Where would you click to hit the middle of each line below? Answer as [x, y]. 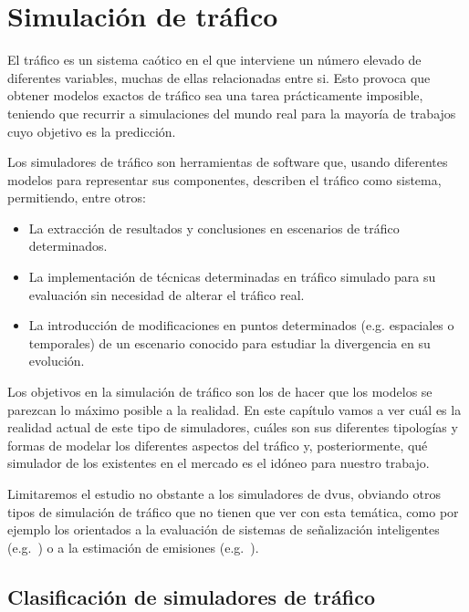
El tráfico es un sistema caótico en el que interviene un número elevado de [214, 60]
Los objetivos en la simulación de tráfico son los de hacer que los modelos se [220, 392]
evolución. [57, 361]
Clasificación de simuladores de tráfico [191, 596]
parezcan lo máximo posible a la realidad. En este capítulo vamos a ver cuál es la [234, 409]
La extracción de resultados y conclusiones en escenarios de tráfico [214, 228]
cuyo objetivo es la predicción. [92, 131]
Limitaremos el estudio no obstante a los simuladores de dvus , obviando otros [224, 493]
